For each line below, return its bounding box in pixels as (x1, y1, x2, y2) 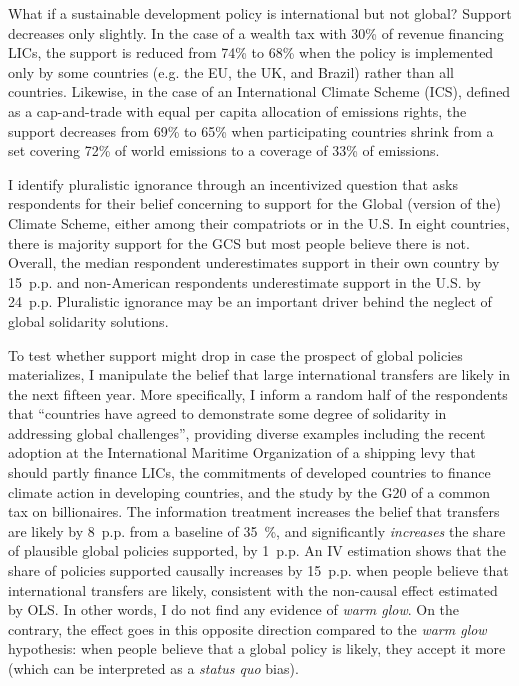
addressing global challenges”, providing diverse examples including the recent (8, 422, 486, 443)
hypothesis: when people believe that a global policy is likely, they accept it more (8, 638, 506, 659)
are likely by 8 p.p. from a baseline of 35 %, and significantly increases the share (8, 520, 506, 541)
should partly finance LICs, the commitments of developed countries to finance (8, 462, 491, 483)
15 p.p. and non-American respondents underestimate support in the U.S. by (8, 271, 482, 292)
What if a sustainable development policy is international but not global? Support (8, 3, 512, 23)
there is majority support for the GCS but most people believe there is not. (8, 232, 470, 253)
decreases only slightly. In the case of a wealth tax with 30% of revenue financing (8, 22, 504, 43)
